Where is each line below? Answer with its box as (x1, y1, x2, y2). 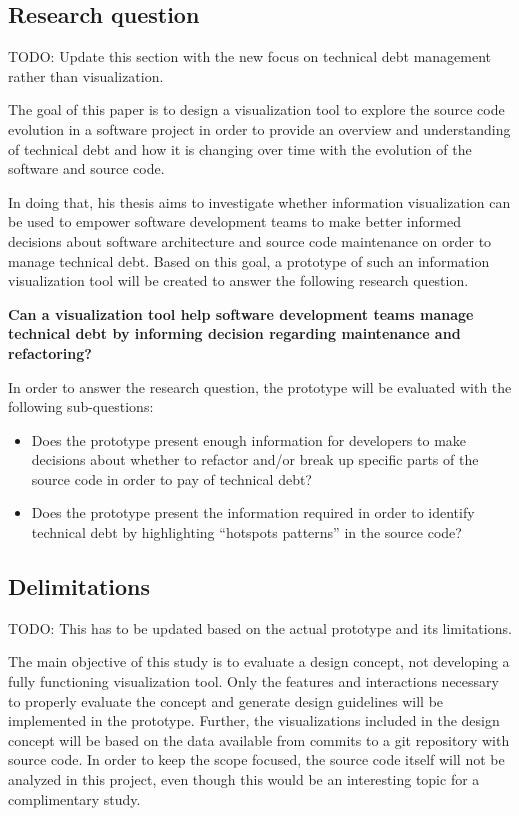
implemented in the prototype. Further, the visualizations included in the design (8, 710, 500, 731)
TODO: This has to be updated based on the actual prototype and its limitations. (8, 617, 512, 638)
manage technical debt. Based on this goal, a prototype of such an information (8, 250, 490, 271)
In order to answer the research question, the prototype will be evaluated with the (8, 376, 512, 397)
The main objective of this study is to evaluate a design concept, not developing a (8, 651, 510, 672)
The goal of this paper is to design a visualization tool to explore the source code (8, 99, 505, 120)
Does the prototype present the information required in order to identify (31, 502, 475, 523)
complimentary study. (8, 788, 141, 809)
